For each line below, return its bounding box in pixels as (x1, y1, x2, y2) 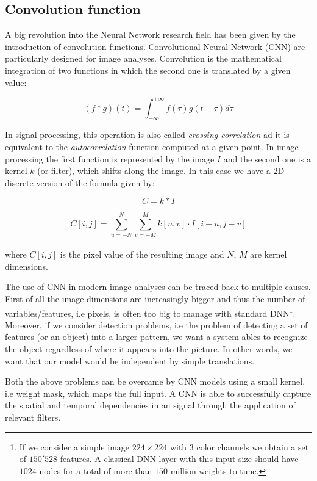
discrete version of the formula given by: (5, 176, 155, 189)
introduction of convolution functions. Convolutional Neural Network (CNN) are (5, 40, 305, 52)
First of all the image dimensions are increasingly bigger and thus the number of (5, 292, 305, 305)
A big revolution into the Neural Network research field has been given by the (5, 28, 296, 41)
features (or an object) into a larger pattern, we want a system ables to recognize (5, 330, 308, 343)
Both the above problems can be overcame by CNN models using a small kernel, (5, 375, 305, 388)
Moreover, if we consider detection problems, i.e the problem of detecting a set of (5, 318, 308, 331)
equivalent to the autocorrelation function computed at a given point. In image (5, 140, 299, 153)
